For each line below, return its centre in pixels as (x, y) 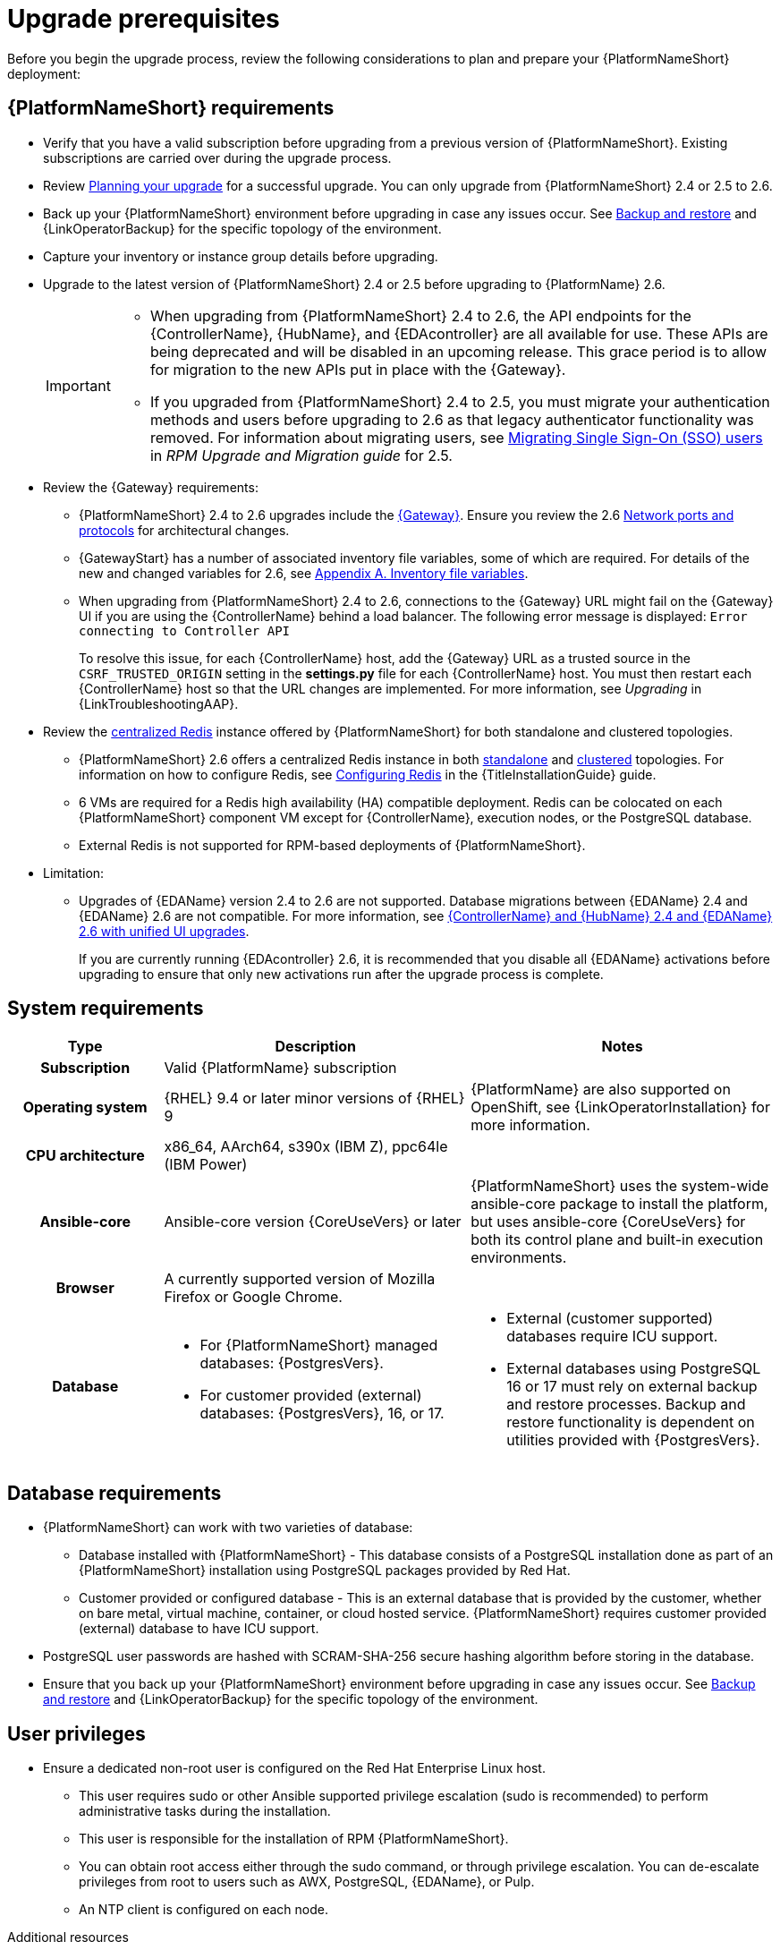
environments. (519, 1258)
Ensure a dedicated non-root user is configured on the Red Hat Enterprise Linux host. (294, 1768)
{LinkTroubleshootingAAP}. (159, 703)
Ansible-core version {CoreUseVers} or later (313, 1222)
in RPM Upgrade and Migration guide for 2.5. (301, 455)
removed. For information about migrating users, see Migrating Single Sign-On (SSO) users (456, 437)
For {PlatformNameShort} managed (319, 1345)
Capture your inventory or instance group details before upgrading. (241, 256)
